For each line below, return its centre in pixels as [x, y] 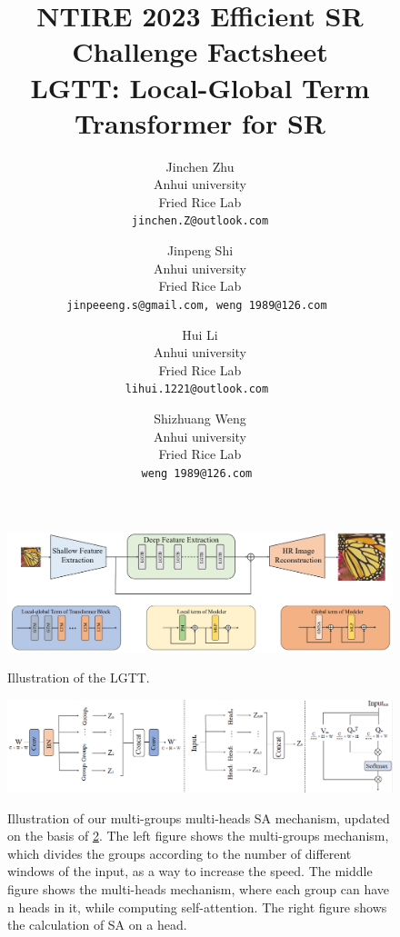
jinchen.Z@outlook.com [200, 221]
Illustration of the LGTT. [79, 678]
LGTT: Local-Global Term [200, 87]
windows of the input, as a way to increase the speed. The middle [190, 871]
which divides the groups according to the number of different [180, 853]
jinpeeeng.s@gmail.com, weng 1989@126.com [197, 305]
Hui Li [200, 334]
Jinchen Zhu [200, 166]
